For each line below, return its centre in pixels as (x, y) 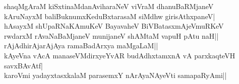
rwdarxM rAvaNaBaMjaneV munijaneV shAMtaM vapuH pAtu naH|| (111, 35)
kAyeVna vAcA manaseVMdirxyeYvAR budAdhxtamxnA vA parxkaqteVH (120, 55)
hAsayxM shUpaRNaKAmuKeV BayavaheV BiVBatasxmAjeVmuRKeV (114, 26)
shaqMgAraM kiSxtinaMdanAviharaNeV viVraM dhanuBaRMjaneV (109, 6)
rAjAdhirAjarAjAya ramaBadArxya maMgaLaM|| (81, 46)
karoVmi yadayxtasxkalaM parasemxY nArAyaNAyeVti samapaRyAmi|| (115, 75)
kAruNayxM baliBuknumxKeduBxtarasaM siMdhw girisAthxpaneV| (110, 16)
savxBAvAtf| (23, 65)
